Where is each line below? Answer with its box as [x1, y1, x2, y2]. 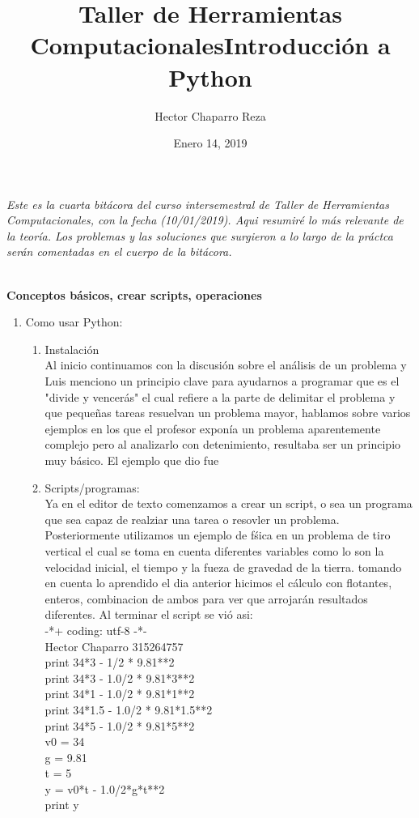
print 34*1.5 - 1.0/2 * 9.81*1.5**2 [44, 701, 213, 718]
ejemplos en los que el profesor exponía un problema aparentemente [44, 420, 381, 437]
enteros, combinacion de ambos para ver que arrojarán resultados [44, 590, 368, 607]
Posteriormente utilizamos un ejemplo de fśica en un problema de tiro [44, 526, 391, 543]
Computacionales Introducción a [30, 28, 391, 62]
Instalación [44, 340, 99, 357]
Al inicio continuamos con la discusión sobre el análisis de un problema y [44, 356, 407, 373]
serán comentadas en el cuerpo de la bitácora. [6, 243, 232, 260]
